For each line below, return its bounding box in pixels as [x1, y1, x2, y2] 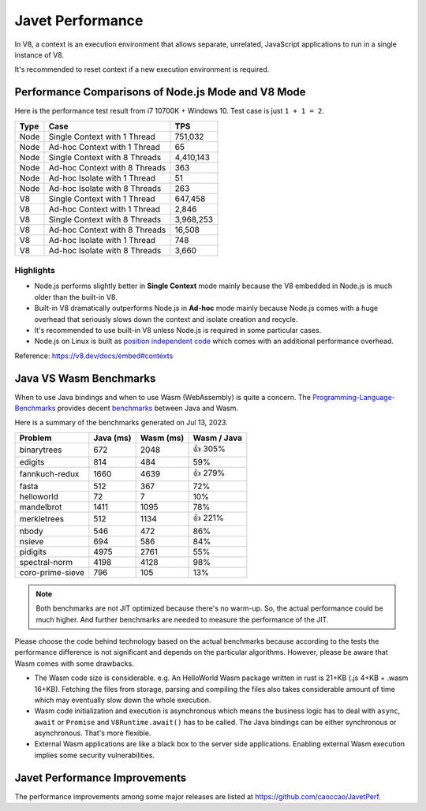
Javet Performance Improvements [14, 771, 187, 784]
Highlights [14, 265, 55, 275]
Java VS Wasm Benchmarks [14, 372, 156, 385]
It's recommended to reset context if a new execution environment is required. [14, 65, 270, 74]
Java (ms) [93, 432, 132, 443]
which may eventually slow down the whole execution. [34, 695, 211, 704]
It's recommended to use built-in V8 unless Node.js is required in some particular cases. [34, 325, 322, 334]
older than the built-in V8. [34, 292, 118, 301]
